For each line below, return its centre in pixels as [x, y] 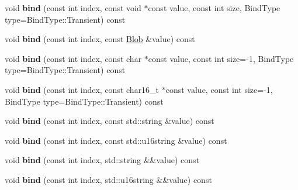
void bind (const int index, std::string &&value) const [102, 160]
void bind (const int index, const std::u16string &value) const [116, 140]
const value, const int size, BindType [214, 8]
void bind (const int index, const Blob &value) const [100, 39]
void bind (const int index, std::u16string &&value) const [108, 179]
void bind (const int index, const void [73, 8]
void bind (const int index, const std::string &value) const [110, 121]
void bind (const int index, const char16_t [82, 89]
